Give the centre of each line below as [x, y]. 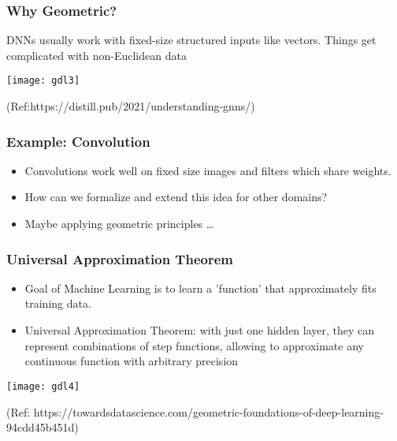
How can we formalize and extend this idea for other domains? [176, 197]
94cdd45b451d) [43, 427]
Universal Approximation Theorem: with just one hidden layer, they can [200, 330]
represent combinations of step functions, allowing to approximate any [194, 345]
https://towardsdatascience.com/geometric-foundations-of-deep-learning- [208, 411]
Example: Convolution [78, 141]
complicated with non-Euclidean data [96, 55]
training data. [58, 303]
